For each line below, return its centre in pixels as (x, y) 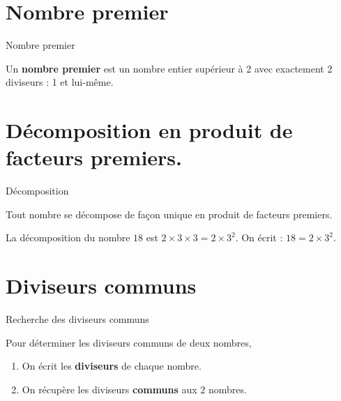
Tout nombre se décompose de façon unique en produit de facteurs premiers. (169, 214)
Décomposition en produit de (149, 130)
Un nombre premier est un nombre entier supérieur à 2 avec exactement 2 (169, 68)
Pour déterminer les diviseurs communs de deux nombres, (129, 342)
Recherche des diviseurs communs (77, 319)
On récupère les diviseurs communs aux (109, 389)
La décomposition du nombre (68, 237)
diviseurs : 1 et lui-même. (60, 82)
